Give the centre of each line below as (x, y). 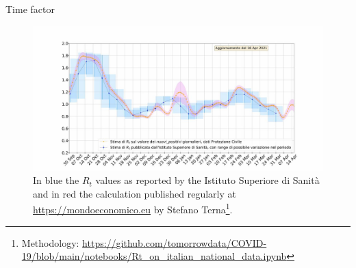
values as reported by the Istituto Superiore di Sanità (207, 180)
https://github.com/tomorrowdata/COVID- (175, 242)
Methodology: (50, 242)
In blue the (56, 180)
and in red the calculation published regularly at (135, 193)
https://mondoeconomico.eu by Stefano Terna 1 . (133, 209)
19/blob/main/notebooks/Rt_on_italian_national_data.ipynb (154, 256)
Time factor (30, 9)
